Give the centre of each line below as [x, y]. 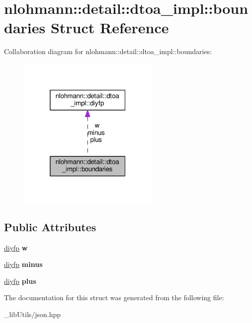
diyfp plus [20, 281]
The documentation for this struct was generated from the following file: [114, 297]
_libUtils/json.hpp [33, 314]
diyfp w [16, 247]
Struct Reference [110, 28]
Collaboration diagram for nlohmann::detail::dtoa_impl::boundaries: [108, 51]
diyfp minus [23, 264]
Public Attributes [50, 226]
